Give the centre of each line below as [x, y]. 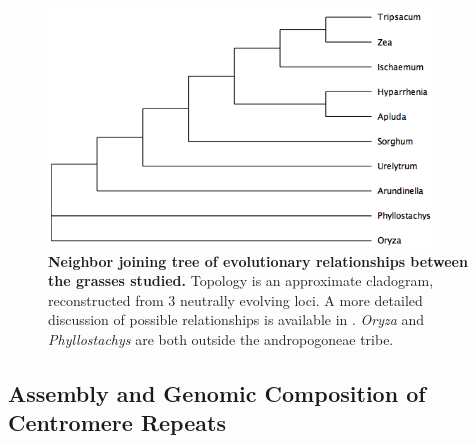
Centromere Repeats [117, 422]
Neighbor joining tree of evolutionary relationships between [258, 260]
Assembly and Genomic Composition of [217, 392]
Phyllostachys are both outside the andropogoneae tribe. [221, 338]
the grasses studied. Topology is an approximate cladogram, [241, 280]
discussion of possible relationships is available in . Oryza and [236, 319]
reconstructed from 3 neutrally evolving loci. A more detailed [235, 299]
